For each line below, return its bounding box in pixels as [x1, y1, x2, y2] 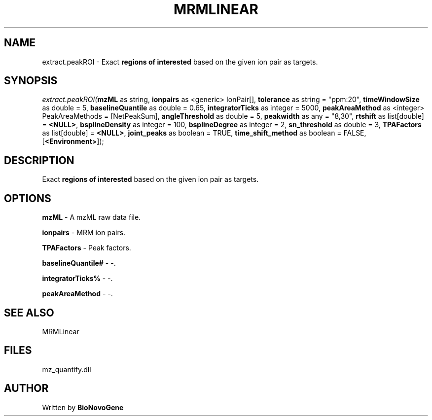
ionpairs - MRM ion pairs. [42, 228, 126, 237]
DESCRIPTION [4, 154, 74, 167]
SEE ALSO [4, 306, 54, 319]
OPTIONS [4, 192, 51, 205]
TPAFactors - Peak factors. [42, 244, 131, 252]
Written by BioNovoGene [42, 403, 124, 412]
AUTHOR [4, 382, 49, 395]
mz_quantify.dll [42, 365, 91, 374]
